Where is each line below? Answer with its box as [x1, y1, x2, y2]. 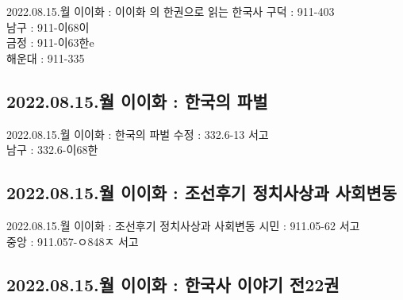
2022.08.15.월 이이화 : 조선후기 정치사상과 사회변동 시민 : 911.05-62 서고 [6, 217, 360, 233]
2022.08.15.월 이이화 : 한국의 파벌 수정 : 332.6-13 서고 [6, 125, 269, 142]
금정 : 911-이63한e [6, 34, 94, 51]
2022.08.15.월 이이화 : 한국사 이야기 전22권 [6, 271, 340, 296]
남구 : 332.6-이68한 [6, 141, 98, 158]
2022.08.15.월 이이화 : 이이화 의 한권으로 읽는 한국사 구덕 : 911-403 [6, 3, 335, 19]
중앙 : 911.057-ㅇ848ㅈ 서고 [6, 233, 139, 249]
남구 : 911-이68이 [6, 18, 90, 35]
